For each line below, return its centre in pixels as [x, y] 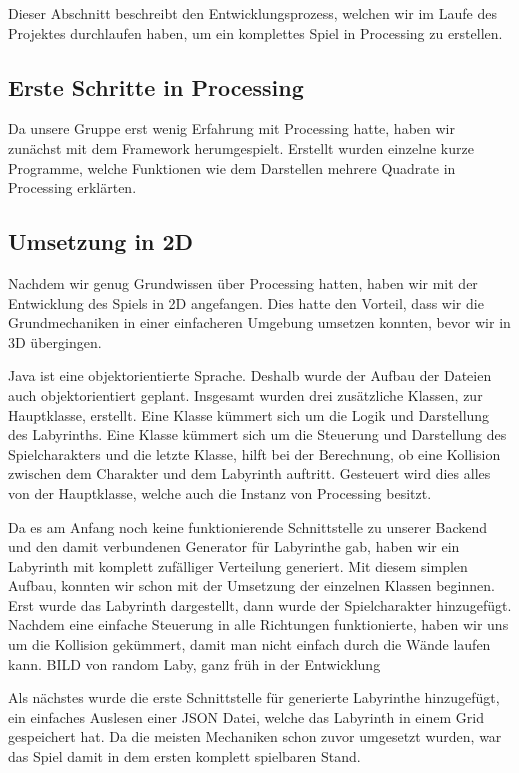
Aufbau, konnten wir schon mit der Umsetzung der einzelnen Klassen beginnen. [251, 585]
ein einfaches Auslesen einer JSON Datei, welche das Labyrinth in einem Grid [246, 716]
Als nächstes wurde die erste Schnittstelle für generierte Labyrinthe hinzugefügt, [254, 697]
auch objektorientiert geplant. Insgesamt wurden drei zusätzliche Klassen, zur [245, 394]
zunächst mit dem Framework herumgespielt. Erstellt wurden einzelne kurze [241, 147]
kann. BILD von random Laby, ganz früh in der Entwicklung [194, 663]
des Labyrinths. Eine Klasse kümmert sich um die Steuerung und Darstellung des [257, 434]
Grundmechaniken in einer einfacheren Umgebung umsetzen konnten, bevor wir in [259, 322]
